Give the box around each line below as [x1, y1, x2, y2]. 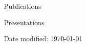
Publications [4, 1, 41, 11]
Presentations [4, 17, 44, 27]
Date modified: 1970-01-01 [4, 33, 83, 44]
